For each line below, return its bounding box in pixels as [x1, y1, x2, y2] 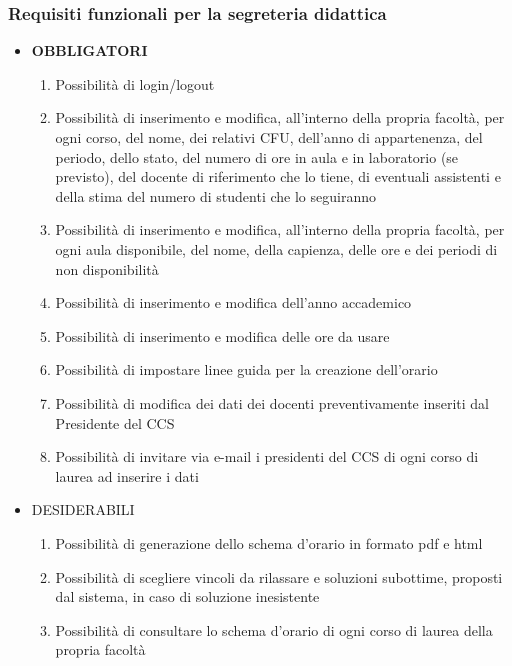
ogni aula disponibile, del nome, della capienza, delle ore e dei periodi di [55, 238, 498, 259]
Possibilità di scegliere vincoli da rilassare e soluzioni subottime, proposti [55, 566, 503, 587]
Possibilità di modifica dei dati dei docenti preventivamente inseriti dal [55, 392, 489, 413]
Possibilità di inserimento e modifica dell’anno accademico [55, 292, 412, 313]
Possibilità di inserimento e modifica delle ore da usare [55, 325, 390, 346]
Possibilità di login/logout [55, 73, 215, 94]
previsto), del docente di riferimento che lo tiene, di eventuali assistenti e [55, 166, 501, 187]
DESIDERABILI [31, 499, 135, 520]
